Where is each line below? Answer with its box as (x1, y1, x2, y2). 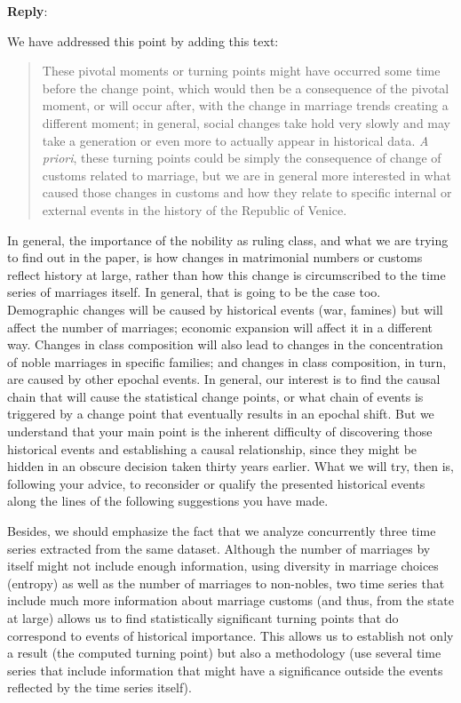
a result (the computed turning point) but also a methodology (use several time (7, 643, 441, 662)
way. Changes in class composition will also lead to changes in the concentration (7, 335, 443, 354)
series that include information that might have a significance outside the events (7, 660, 443, 679)
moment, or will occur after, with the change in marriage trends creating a (42, 96, 449, 115)
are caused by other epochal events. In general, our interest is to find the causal (7, 370, 441, 388)
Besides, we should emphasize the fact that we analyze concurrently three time (7, 522, 436, 540)
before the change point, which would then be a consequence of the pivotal (42, 78, 449, 97)
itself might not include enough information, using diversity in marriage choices (7, 556, 439, 575)
